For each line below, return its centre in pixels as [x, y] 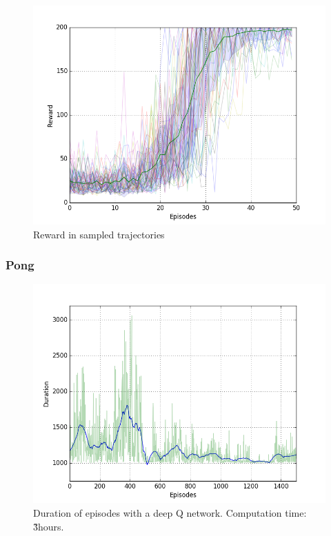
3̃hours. [49, 526]
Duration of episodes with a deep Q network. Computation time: [170, 513]
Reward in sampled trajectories [99, 234]
